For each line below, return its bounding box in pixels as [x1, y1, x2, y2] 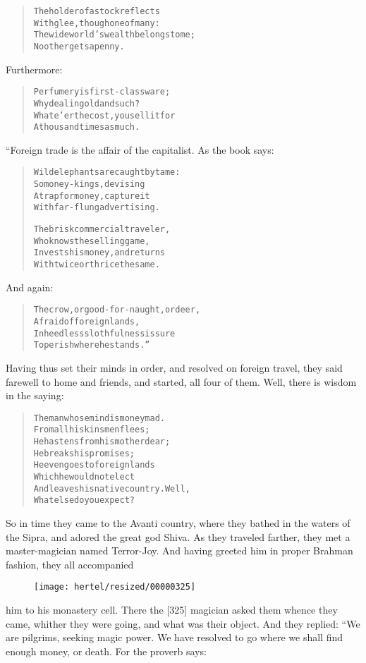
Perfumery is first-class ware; [33, 87, 171, 97]
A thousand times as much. [33, 122, 140, 133]
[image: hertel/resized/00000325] [34, 582, 196, 592]
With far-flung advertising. [33, 202, 160, 213]
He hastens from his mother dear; [33, 437, 171, 446]
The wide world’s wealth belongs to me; [33, 30, 195, 40]
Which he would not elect [33, 471, 135, 482]
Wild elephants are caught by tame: [33, 167, 181, 178]
